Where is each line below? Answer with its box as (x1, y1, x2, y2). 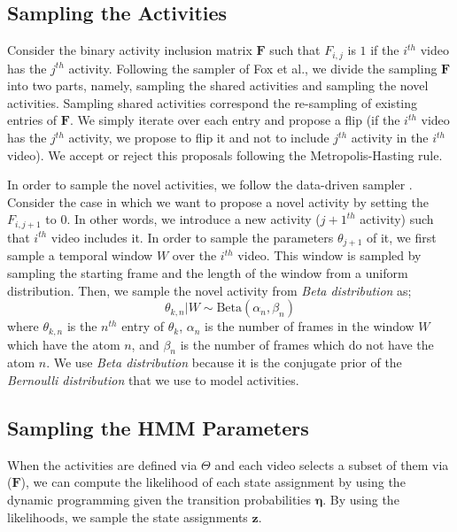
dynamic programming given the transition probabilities (7, 490, 311, 508)
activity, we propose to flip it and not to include (68, 128, 329, 147)
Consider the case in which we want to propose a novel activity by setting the (7, 192, 429, 211)
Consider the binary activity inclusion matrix (7, 41, 252, 59)
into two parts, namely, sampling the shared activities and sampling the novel (7, 76, 429, 95)
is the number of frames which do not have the (180, 335, 434, 353)
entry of (121, 317, 165, 335)
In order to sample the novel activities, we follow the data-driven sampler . (7, 175, 413, 194)
